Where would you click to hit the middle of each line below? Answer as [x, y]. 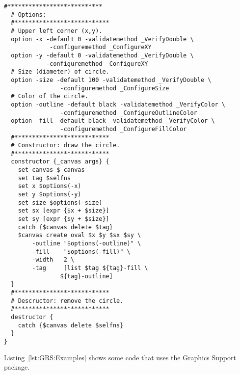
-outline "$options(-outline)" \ [87, 244]
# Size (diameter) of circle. [60, 72]
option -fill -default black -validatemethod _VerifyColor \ [113, 121]
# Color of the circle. [50, 96]
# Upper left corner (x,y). [57, 31]
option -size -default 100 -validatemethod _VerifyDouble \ [111, 80]
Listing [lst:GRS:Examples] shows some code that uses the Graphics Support [120, 357]
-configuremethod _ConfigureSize [115, 88]
